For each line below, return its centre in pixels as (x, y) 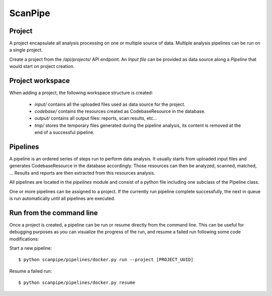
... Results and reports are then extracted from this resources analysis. (82, 173)
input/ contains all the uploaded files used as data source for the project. (110, 104)
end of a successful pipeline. (64, 132)
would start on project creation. (42, 66)
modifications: (24, 239)
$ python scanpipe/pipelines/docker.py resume (77, 283)
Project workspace (40, 81)
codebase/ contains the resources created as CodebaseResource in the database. (120, 111)
